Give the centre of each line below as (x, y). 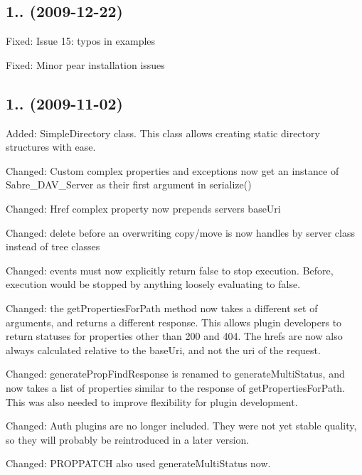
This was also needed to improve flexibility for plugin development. (152, 401)
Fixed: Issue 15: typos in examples (81, 41)
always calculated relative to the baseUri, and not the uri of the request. (163, 349)
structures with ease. (51, 147)
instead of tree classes (53, 246)
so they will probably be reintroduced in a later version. (128, 439)
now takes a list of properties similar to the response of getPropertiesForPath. (176, 387)
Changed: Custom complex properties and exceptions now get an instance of (172, 170)
